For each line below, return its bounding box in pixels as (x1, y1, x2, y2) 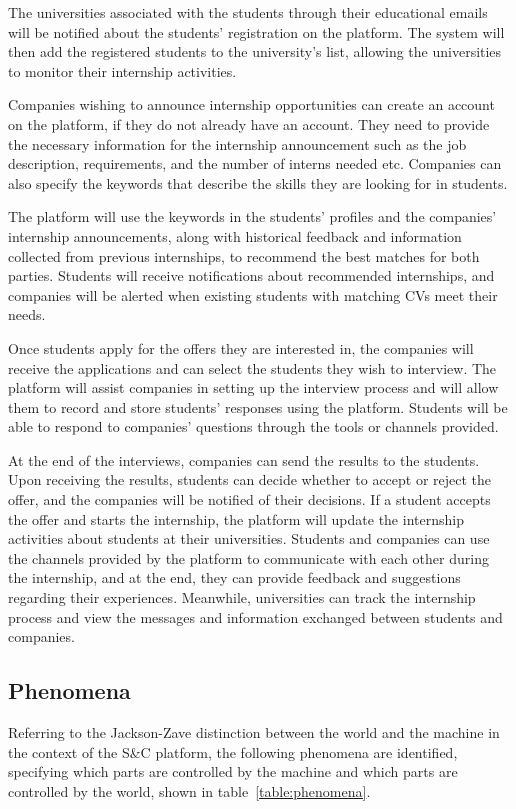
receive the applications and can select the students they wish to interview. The (8, 357, 497, 378)
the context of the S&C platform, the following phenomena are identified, (8, 741, 458, 762)
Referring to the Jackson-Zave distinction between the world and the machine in (8, 722, 500, 743)
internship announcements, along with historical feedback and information (8, 225, 462, 246)
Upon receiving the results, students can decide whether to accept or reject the (8, 469, 492, 490)
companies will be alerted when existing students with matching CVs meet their (8, 284, 498, 305)
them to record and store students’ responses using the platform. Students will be (8, 396, 508, 417)
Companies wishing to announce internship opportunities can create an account (8, 94, 495, 115)
